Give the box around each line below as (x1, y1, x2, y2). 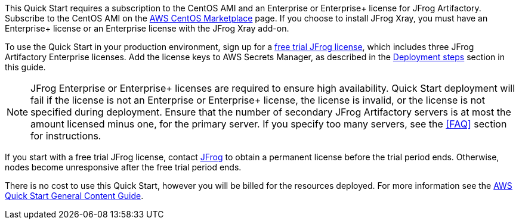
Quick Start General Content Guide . (5, 191, 144, 201)
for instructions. (30, 130, 101, 142)
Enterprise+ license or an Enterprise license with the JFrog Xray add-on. (5, 23, 289, 33)
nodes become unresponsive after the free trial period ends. (5, 162, 242, 172)
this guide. (5, 62, 46, 72)
